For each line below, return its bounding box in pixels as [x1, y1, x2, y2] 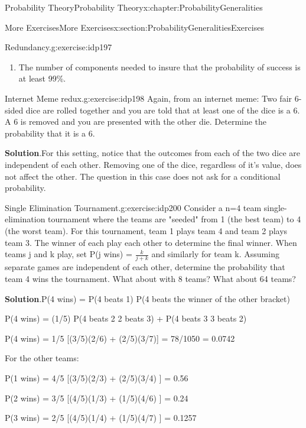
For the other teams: [5, 352, 79, 364]
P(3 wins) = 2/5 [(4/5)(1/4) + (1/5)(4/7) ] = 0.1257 [5, 411, 197, 424]
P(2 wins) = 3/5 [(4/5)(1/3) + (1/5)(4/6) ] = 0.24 [5, 391, 188, 404]
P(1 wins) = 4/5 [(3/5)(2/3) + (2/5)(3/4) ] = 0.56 [5, 371, 188, 384]
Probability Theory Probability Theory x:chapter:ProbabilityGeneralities [5, 1, 263, 13]
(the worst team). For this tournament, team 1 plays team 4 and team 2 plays [5, 224, 288, 236]
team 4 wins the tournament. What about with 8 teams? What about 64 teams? [5, 273, 296, 284]
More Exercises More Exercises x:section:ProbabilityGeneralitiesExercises [5, 21, 264, 33]
